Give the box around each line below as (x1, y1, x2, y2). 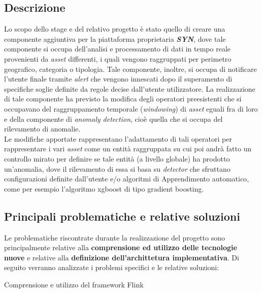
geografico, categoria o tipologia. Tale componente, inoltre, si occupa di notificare (4, 63, 257, 74)
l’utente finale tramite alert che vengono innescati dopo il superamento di (4, 73, 233, 84)
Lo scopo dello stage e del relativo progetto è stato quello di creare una (4, 23, 225, 34)
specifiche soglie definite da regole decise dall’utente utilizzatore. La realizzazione (4, 83, 255, 94)
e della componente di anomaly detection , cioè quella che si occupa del (4, 113, 223, 124)
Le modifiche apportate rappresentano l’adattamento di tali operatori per (4, 133, 232, 144)
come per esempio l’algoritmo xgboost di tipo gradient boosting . (4, 183, 204, 194)
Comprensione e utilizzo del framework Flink (4, 279, 144, 289)
